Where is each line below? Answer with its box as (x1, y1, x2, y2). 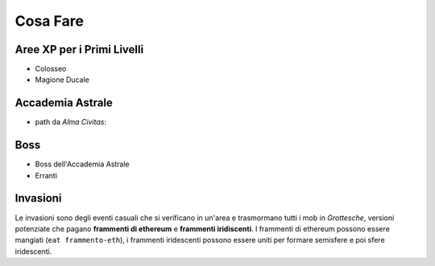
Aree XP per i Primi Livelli (14, 43, 144, 56)
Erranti (35, 170, 58, 180)
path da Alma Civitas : (35, 117, 106, 127)
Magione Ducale (35, 75, 90, 84)
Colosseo (35, 64, 67, 74)
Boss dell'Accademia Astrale (35, 159, 130, 169)
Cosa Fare (14, 12, 85, 30)
